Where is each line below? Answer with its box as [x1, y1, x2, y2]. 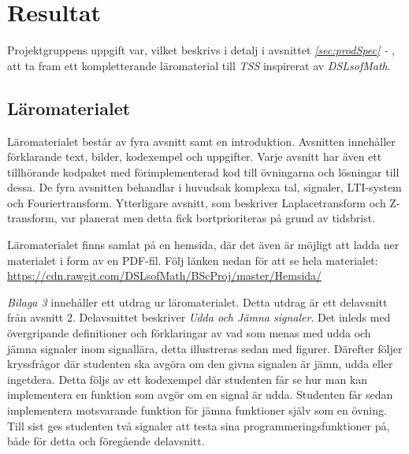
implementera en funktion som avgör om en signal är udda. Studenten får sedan [7, 386, 393, 403]
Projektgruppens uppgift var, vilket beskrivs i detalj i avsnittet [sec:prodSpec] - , [7, 42, 395, 58]
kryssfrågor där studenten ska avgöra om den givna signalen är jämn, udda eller [7, 355, 393, 372]
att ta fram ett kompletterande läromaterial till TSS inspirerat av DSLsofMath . [7, 57, 391, 73]
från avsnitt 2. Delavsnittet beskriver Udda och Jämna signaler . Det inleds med [7, 309, 391, 326]
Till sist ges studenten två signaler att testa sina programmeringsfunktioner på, [7, 417, 390, 434]
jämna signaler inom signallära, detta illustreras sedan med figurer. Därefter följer [7, 340, 403, 356]
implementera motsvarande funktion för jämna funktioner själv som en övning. [7, 402, 387, 419]
